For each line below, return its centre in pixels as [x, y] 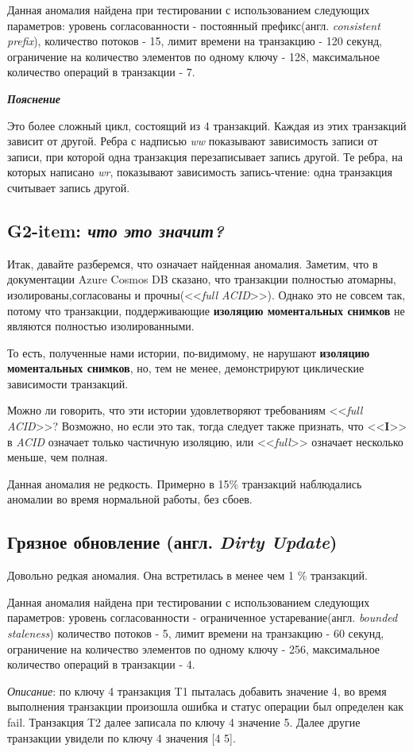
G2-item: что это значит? [116, 230]
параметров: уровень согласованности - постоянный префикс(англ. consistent [194, 25]
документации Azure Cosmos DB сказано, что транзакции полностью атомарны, [202, 279]
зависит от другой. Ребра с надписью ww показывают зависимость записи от [193, 141]
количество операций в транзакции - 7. [101, 72]
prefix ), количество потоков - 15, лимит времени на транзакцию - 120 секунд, [195, 41]
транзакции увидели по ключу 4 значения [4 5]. [122, 737]
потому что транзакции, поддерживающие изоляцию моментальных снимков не [206, 310]
